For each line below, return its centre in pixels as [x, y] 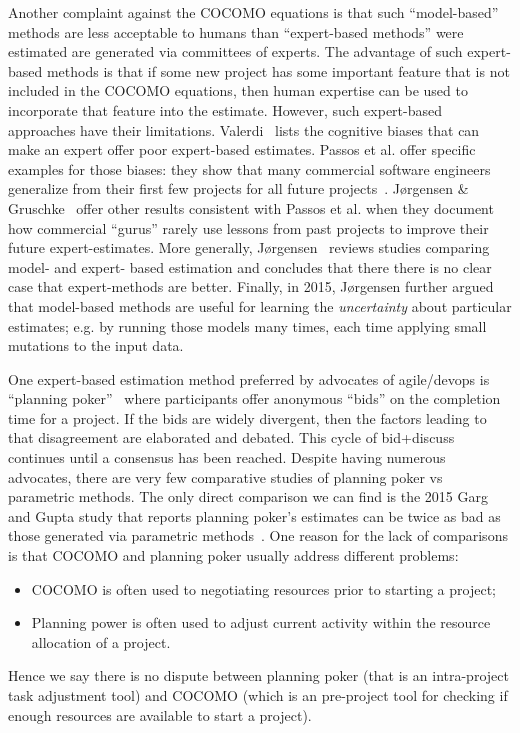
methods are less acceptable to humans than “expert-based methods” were [236, 31]
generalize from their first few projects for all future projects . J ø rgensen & [238, 188]
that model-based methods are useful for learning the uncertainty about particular [260, 305]
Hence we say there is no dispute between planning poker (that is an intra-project [258, 675]
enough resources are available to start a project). [160, 714]
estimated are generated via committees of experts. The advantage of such [235, 51]
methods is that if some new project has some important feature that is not [278, 70]
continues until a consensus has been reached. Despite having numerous [227, 457]
